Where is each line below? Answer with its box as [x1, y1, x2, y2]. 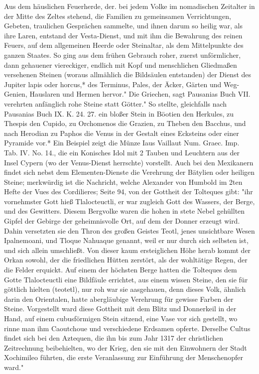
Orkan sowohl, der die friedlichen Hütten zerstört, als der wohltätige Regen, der [4, 254, 248, 265]
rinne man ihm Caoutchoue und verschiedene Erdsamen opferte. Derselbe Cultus [4, 323, 251, 333]
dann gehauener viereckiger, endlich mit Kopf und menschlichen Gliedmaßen [4, 59, 237, 70]
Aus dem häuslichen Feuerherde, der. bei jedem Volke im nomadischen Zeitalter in [4, 1, 255, 11]
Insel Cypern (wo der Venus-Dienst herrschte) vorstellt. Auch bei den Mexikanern [4, 157, 254, 167]
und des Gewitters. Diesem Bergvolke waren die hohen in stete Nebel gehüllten [4, 206, 245, 216]
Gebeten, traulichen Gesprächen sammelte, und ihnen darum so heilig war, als [4, 20, 243, 31]
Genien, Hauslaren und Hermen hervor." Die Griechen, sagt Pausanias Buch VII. [4, 89, 251, 99]
